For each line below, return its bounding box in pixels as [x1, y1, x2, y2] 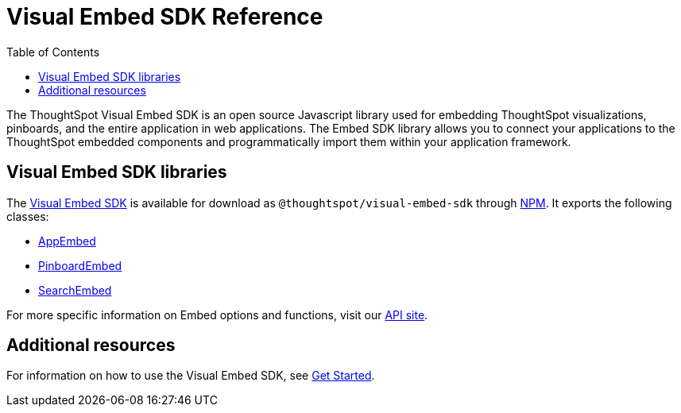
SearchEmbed [38, 283, 112, 297]
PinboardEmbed [38, 258, 122, 272]
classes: [6, 209, 49, 223]
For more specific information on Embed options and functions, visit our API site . [6, 307, 428, 322]
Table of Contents [6, 44, 100, 59]
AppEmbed [38, 234, 96, 248]
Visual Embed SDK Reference [6, 3, 323, 30]
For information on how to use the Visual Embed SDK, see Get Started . [6, 369, 375, 383]
